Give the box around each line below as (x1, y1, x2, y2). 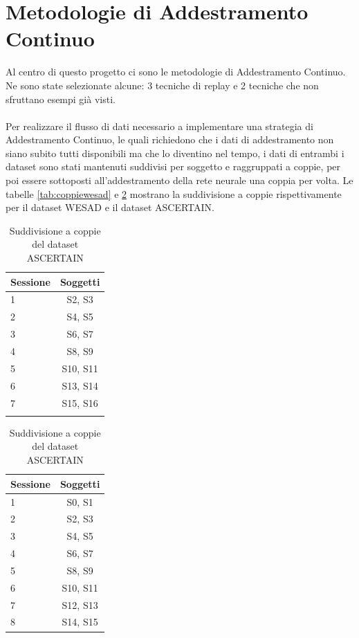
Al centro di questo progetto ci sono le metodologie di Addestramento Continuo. (6, 64, 346, 79)
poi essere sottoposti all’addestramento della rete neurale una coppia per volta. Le (6, 173, 353, 188)
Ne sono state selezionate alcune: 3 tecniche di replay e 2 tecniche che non (6, 78, 319, 92)
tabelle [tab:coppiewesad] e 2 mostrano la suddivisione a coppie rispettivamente (6, 186, 342, 201)
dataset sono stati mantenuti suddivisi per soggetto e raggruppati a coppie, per (6, 159, 341, 174)
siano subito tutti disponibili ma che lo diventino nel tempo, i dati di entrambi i (6, 145, 344, 160)
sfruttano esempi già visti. (6, 91, 116, 106)
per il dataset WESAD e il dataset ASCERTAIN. (6, 200, 214, 215)
